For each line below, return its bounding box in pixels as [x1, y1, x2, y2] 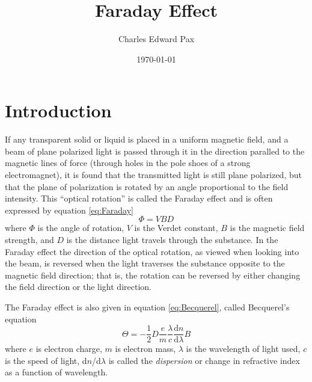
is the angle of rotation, [37, 221, 124, 234]
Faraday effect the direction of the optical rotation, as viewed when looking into [5, 245, 299, 257]
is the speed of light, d [5, 354, 87, 366]
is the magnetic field [230, 221, 305, 234]
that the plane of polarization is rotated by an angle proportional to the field [5, 180, 289, 193]
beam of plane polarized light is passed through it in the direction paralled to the [5, 144, 305, 157]
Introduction [5, 98, 112, 123]
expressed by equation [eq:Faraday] [5, 203, 133, 216]
